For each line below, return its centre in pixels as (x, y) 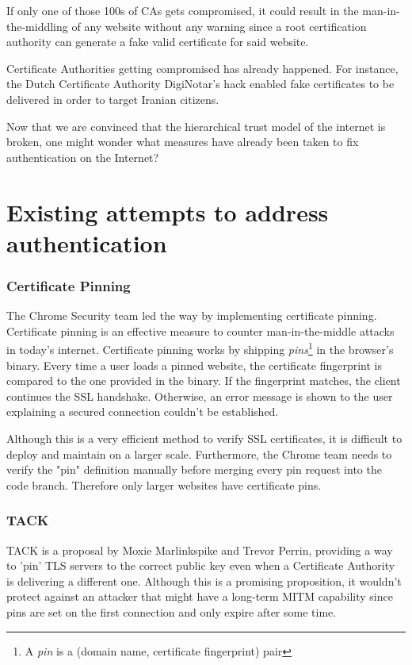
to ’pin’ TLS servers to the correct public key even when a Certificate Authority (201, 565)
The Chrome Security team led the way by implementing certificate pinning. (192, 315)
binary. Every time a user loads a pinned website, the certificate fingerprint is (195, 365)
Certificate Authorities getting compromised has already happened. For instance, (202, 68)
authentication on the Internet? (83, 157)
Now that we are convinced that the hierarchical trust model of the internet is (196, 126)
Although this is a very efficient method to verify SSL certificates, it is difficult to (204, 438)
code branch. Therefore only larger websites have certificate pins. (164, 484)
